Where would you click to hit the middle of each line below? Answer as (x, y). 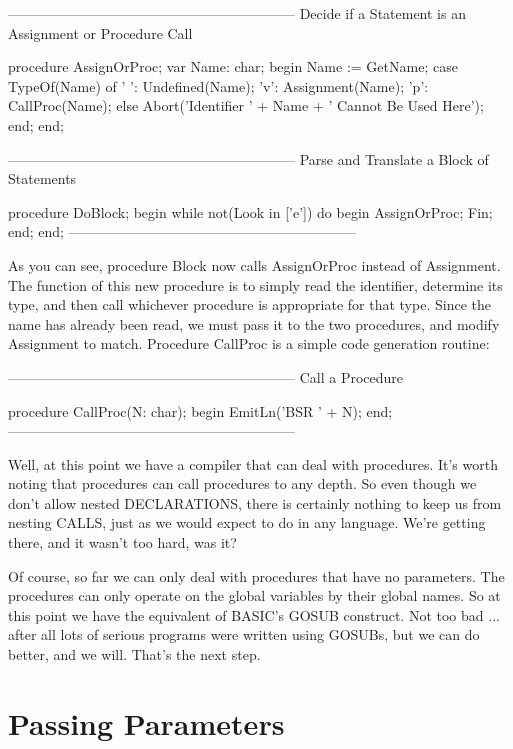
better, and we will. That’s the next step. (134, 654)
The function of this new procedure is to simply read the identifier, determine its (255, 284)
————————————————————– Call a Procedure (206, 376)
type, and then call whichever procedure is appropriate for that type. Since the (249, 304)
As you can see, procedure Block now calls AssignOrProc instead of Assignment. (254, 264)
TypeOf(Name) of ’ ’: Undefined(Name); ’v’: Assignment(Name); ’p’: (218, 85)
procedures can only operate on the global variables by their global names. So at (254, 595)
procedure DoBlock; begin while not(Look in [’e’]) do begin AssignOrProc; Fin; (250, 211)
